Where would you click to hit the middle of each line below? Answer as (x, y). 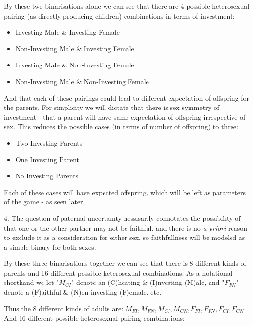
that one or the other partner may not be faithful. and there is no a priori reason (126, 228)
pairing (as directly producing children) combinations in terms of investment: (119, 15)
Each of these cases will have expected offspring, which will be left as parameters (125, 192)
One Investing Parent (47, 159)
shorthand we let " (32, 282)
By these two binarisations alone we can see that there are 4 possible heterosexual (127, 6)
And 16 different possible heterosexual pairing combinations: (94, 318)
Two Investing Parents (49, 142)
